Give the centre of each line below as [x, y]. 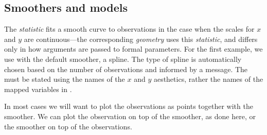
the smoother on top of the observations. [68, 126]
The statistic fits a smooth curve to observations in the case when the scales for [129, 29]
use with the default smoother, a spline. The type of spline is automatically [123, 59]
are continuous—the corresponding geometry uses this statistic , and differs [141, 39]
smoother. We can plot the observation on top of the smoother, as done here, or [130, 116]
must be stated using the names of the [65, 79]
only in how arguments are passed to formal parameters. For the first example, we [133, 49]
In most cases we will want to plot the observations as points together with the [129, 106]
